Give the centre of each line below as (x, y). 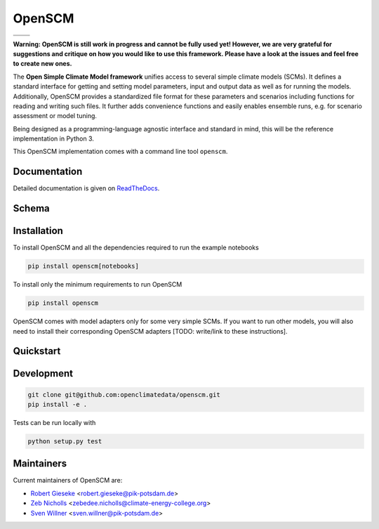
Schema (32, 208)
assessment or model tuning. (55, 116)
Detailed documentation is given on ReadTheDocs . (86, 188)
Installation (38, 231)
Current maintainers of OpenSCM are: (68, 481)
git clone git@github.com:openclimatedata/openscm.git (124, 394)
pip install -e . (58, 405)
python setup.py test (65, 441)
